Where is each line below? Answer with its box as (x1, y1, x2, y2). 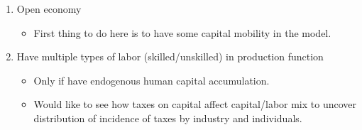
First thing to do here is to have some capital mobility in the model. (33, 25, 331, 40)
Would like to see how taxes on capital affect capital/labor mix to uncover (33, 97, 357, 112)
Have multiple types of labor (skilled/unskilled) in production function (16, 49, 324, 64)
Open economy (16, 1, 82, 16)
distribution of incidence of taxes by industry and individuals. (33, 110, 302, 125)
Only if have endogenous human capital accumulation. (33, 72, 270, 87)
